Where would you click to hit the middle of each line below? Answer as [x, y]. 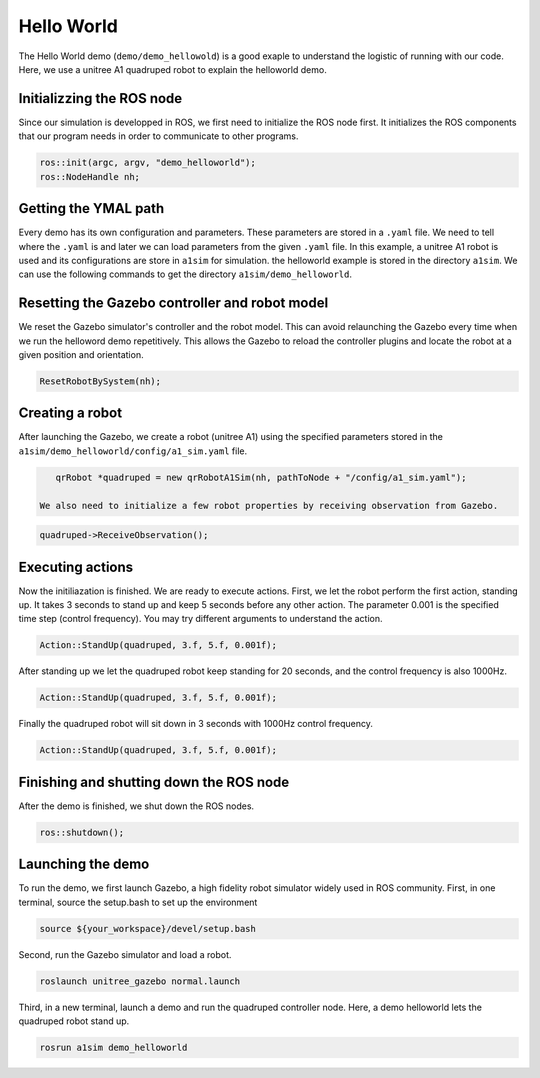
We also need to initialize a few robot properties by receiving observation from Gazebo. [269, 505]
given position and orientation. [81, 354]
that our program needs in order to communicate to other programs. [158, 136]
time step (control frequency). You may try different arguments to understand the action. [201, 619]
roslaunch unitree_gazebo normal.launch [139, 981]
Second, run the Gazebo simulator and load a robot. [125, 954]
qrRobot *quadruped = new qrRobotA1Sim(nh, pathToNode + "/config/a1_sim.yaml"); [261, 477]
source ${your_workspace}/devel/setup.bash [148, 928]
